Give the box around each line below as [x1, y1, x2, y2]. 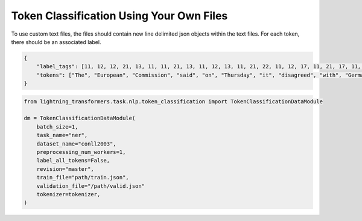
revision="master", [36, 165, 95, 172]
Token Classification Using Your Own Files [11, 9, 228, 22]
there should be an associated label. [11, 38, 101, 45]
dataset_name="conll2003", [36, 140, 117, 147]
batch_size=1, [36, 123, 78, 130]
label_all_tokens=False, [36, 157, 110, 164]
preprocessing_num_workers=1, [36, 149, 126, 156]
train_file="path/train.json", [36, 174, 129, 181]
